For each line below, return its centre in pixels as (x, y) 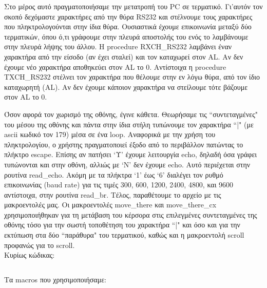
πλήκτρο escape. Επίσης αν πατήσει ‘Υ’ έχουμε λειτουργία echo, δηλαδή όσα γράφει (131, 154)
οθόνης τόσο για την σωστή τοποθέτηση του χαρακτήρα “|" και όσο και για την (122, 225)
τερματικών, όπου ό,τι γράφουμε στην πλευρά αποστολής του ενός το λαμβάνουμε (126, 36)
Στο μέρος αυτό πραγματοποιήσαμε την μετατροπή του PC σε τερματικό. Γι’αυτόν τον (133, 6)
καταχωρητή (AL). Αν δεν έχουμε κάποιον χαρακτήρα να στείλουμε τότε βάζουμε (126, 87)
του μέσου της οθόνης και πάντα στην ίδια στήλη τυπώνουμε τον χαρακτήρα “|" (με (129, 124)
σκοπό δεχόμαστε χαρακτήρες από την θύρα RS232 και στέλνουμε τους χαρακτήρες (128, 16)
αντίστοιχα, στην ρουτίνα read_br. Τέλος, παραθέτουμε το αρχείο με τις (113, 194)
